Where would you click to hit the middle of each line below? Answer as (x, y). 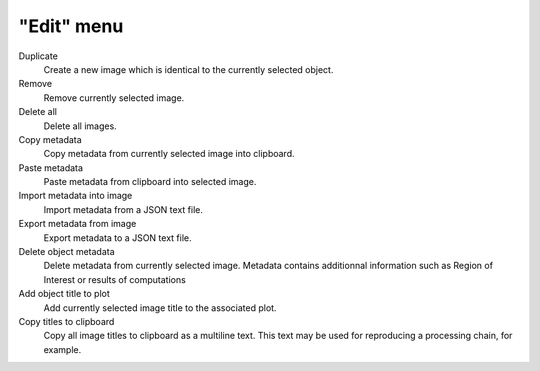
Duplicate (38, 56)
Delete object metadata (66, 252)
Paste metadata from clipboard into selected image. (150, 182)
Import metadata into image (75, 196)
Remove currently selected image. (114, 97)
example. (62, 349)
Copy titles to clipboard (66, 321)
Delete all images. (80, 126)
